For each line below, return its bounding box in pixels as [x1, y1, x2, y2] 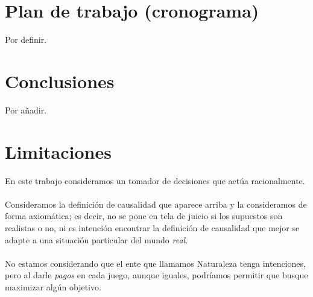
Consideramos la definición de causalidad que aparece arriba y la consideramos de [5, 197, 307, 210]
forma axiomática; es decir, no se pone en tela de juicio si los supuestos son [5, 209, 283, 222]
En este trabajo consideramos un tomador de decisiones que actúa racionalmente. [5, 174, 305, 187]
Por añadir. [5, 103, 47, 116]
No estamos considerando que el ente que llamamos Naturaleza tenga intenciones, [5, 257, 306, 269]
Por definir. [5, 33, 47, 46]
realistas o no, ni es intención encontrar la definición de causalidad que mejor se [5, 221, 300, 234]
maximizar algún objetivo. [5, 280, 101, 293]
